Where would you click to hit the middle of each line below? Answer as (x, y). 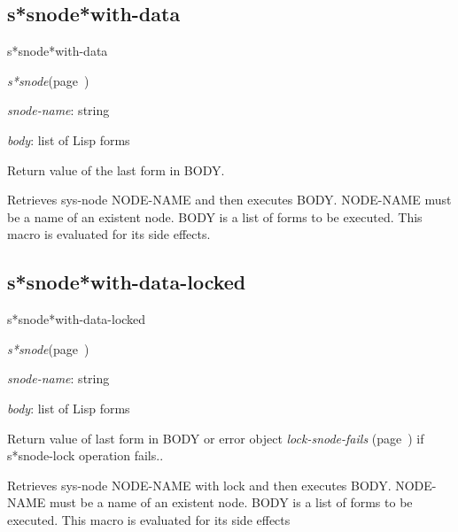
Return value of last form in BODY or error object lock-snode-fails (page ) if (216, 438)
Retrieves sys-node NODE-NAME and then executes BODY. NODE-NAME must (229, 200)
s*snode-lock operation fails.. (85, 455)
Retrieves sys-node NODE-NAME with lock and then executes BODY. (199, 485)
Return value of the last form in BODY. (116, 170)
